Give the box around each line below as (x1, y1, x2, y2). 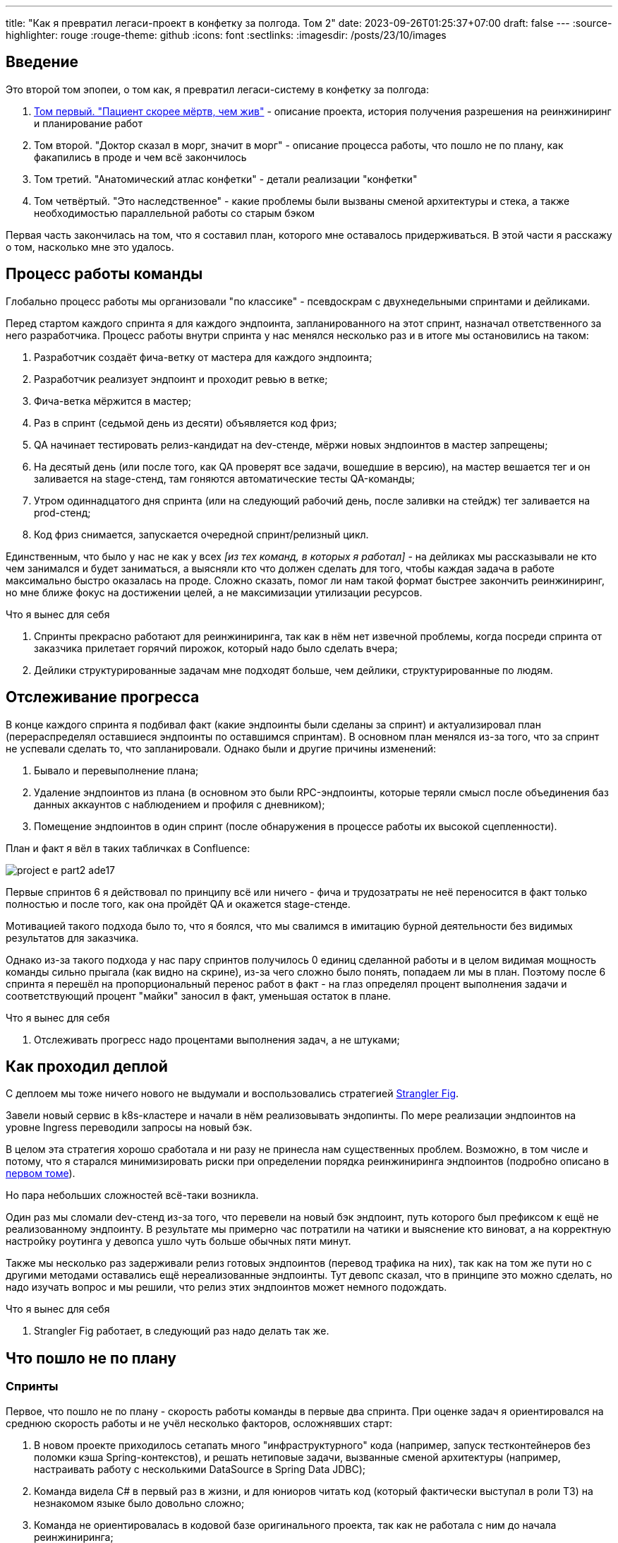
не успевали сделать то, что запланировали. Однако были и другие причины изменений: (6, 742, 437, 755)
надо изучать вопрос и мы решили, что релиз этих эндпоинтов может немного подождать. (6, 1281, 447, 1294)
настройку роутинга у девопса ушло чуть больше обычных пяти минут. (6, 1235, 351, 1248)
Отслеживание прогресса (6, 688, 200, 707)
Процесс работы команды (6, 265, 203, 283)
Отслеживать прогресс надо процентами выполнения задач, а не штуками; (34, 1033, 400, 1046)
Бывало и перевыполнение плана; (34, 764, 199, 776)
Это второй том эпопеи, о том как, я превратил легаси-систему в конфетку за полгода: (6, 83, 429, 95)
